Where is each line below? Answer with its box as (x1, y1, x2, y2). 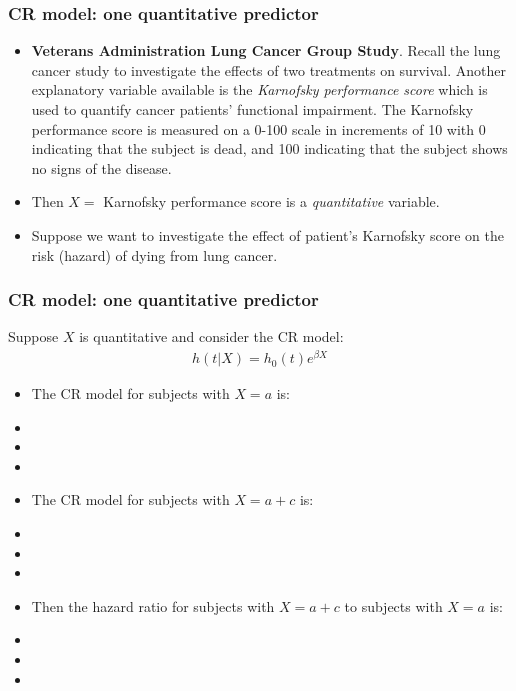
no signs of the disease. (31, 157, 172, 178)
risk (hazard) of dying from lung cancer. (31, 244, 278, 265)
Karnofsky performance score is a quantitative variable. (103, 191, 440, 212)
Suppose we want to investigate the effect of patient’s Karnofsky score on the (31, 224, 504, 245)
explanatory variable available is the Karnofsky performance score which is (31, 79, 488, 100)
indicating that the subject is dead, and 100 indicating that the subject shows (31, 138, 508, 159)
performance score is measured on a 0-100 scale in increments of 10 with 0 (31, 118, 486, 139)
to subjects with (344, 595, 443, 616)
